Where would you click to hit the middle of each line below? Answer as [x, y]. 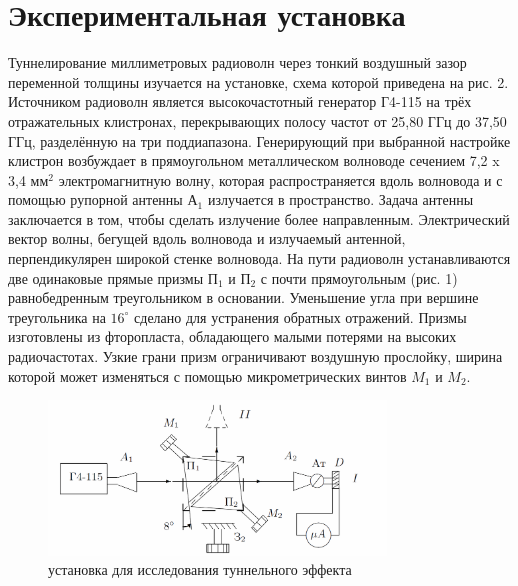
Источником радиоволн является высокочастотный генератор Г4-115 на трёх [240, 101]
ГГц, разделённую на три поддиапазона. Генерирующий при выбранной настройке [259, 140]
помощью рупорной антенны [95, 199]
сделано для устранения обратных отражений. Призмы [300, 316]
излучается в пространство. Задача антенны [340, 199]
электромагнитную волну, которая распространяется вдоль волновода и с [280, 179]
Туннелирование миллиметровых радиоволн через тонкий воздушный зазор [237, 62]
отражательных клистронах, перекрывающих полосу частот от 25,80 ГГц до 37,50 [257, 120]
